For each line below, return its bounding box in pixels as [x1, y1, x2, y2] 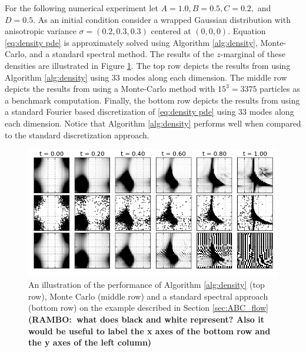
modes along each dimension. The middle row [122, 71, 287, 83]
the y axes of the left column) [28, 336, 152, 348]
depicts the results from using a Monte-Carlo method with [5, 82, 215, 95]
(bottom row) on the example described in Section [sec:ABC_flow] [28, 301, 268, 314]
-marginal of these [220, 48, 285, 60]
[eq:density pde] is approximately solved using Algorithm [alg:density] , [5, 36, 258, 48]
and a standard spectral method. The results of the [29, 48, 214, 60]
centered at [151, 25, 191, 37]
